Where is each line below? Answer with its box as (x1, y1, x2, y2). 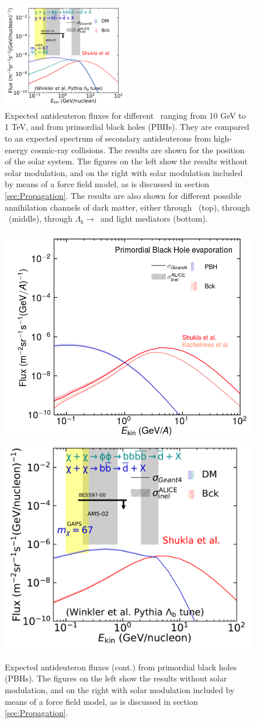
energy (5, 143, 29, 156)
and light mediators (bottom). (100, 212, 208, 225)
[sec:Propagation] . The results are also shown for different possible (5, 190, 241, 202)
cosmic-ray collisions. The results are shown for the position (30, 143, 245, 156)
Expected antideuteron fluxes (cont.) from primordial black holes (5, 660, 237, 673)
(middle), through (8, 212, 72, 225)
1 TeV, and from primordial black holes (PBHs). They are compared (5, 120, 249, 133)
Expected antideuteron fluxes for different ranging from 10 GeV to (5, 109, 246, 121)
